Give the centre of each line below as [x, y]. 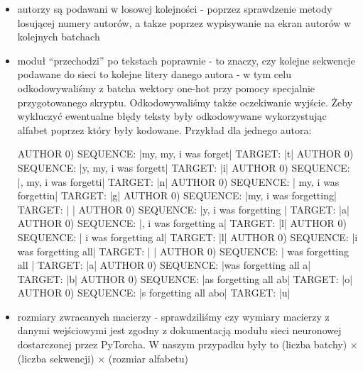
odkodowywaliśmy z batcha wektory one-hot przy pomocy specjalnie [166, 88]
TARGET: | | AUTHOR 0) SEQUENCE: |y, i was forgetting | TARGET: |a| [183, 209]
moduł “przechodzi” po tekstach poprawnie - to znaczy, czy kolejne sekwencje [186, 60]
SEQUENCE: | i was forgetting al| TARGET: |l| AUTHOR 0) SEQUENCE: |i [188, 237]
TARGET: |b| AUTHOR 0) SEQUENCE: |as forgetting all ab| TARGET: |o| [185, 278]
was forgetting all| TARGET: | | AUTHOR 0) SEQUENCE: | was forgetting [183, 251]
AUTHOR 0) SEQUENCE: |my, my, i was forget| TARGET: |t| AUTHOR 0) [185, 154]
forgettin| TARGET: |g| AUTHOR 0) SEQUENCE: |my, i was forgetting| [177, 195]
